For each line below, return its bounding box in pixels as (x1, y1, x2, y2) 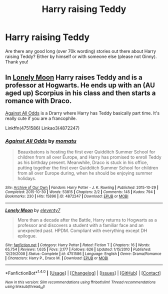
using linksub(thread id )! (5, 284, 45, 290)
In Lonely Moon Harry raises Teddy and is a (5, 73, 142, 82)
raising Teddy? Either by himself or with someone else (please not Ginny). (5, 53, 157, 59)
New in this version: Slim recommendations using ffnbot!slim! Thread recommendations (5, 279, 156, 284)
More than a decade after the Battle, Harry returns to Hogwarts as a (17, 217, 157, 223)
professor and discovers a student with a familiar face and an (17, 222, 144, 228)
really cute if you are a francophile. (5, 115, 77, 121)
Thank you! (5, 58, 28, 64)
